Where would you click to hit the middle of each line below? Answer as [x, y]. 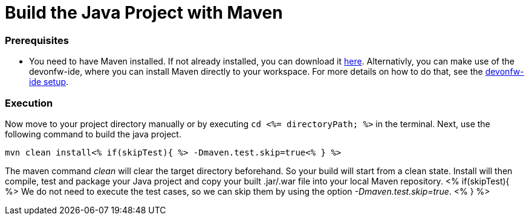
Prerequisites [37, 40]
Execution [29, 103]
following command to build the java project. [93, 134]
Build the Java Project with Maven [144, 13]
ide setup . [49, 82]
